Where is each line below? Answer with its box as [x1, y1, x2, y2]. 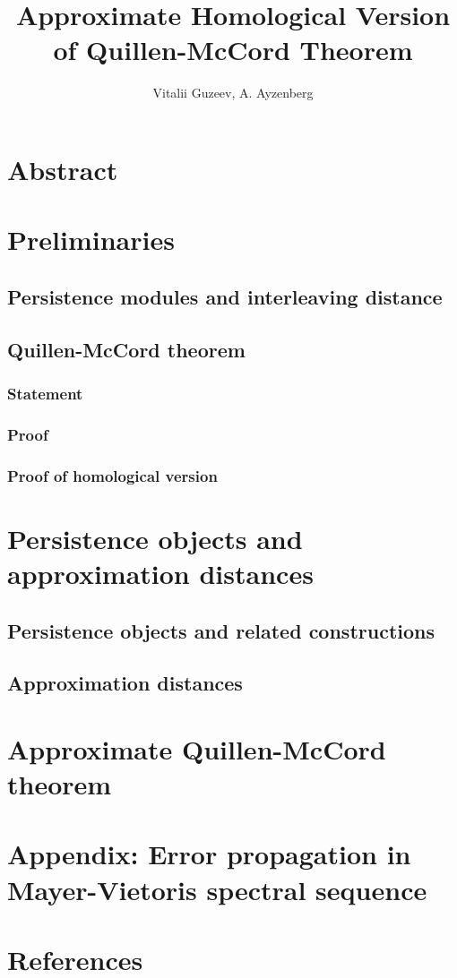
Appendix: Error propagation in [7, 836, 411, 872]
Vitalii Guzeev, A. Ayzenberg [152, 83, 314, 102]
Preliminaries [7, 221, 175, 258]
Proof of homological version [7, 464, 218, 486]
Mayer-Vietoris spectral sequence [7, 871, 427, 907]
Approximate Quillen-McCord [7, 730, 386, 767]
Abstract [7, 150, 118, 187]
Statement [7, 382, 83, 404]
